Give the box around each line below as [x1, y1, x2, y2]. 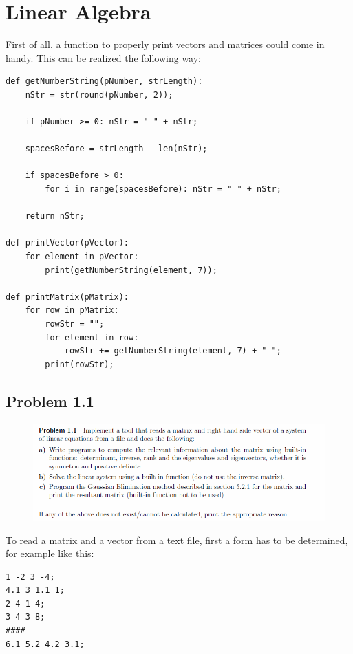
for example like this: [6, 546, 94, 560]
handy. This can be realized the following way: [6, 50, 202, 65]
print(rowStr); [45, 359, 114, 369]
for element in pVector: [25, 252, 139, 262]
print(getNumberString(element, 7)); [45, 265, 217, 275]
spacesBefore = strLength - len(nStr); [25, 144, 208, 154]
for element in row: [45, 332, 139, 342]
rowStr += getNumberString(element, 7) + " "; [64, 346, 281, 356]
